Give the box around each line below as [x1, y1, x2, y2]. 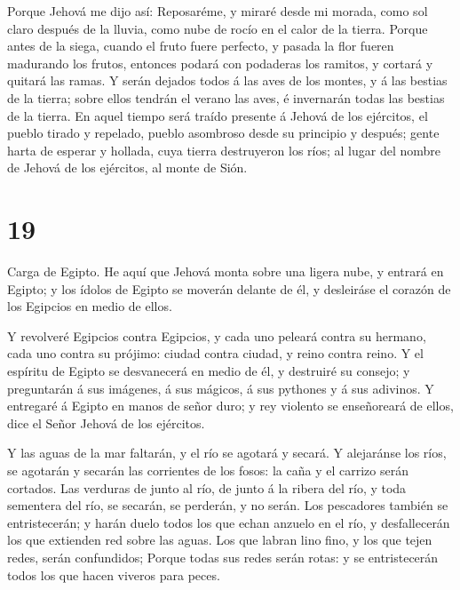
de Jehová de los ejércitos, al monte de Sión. [7, 158, 248, 177]
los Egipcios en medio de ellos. [7, 297, 172, 315]
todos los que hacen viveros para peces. [7, 565, 220, 584]
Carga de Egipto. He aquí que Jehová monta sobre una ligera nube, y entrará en [7, 262, 444, 281]
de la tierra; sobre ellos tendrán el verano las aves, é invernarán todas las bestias [7, 88, 445, 107]
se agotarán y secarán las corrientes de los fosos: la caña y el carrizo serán [7, 461, 408, 479]
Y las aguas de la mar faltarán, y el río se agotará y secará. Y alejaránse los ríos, [7, 443, 447, 462]
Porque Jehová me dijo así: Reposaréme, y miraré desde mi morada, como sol [7, 2, 428, 20]
